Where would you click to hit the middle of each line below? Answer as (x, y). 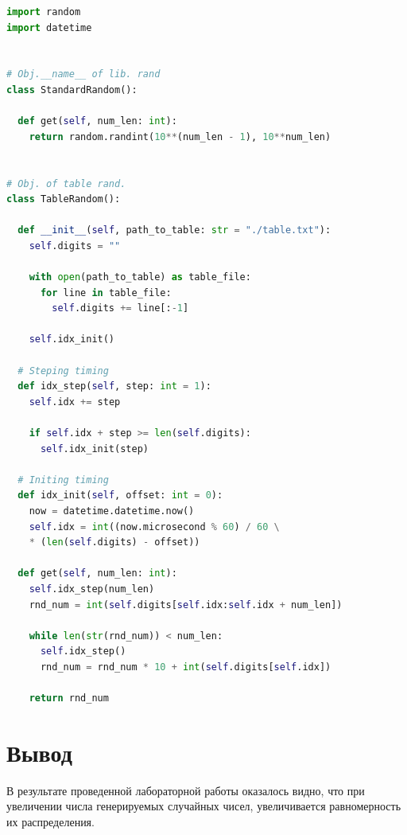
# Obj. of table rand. (66, 183)
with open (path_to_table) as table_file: (140, 277)
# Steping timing (63, 371)
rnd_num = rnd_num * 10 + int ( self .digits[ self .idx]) (186, 667)
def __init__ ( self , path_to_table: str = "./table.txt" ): (174, 230)
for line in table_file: (106, 293)
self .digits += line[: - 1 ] (120, 308)
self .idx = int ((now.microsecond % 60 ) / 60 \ (154, 527)
